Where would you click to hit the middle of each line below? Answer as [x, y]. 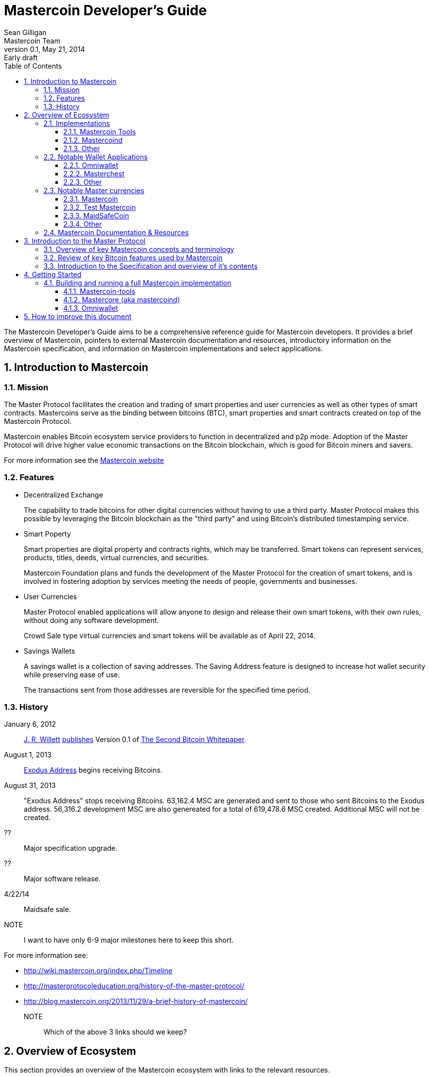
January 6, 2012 [30, 724]
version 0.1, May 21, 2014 [44, 49]
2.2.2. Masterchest [94, 173]
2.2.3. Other [83, 182]
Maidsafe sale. [47, 910]
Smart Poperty [47, 534]
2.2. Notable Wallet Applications [96, 157]
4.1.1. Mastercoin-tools [99, 291]
